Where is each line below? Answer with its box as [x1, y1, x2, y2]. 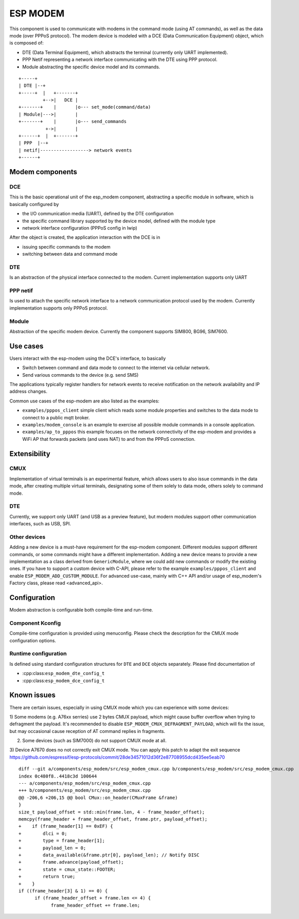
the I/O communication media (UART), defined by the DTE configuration [22, 211, 174, 217]
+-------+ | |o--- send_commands [18, 118, 127, 125]
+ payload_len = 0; [18, 845, 87, 851]
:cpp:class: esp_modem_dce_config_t [22, 677, 105, 684]
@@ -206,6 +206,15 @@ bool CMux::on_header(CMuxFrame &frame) [18, 794, 178, 801]
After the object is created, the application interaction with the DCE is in [9, 234, 161, 240]
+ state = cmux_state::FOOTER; [18, 866, 116, 872]
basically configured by [9, 201, 59, 207]
